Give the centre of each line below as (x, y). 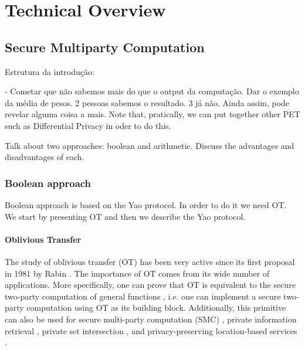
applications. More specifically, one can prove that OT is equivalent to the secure (150, 285)
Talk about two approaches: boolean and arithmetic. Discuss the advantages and (150, 145)
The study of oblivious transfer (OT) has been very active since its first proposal (150, 261)
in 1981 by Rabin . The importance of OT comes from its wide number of (137, 273)
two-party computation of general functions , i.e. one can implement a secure (143, 296)
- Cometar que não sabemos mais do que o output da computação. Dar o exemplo (152, 91)
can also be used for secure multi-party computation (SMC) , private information (151, 319)
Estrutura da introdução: (50, 71)
